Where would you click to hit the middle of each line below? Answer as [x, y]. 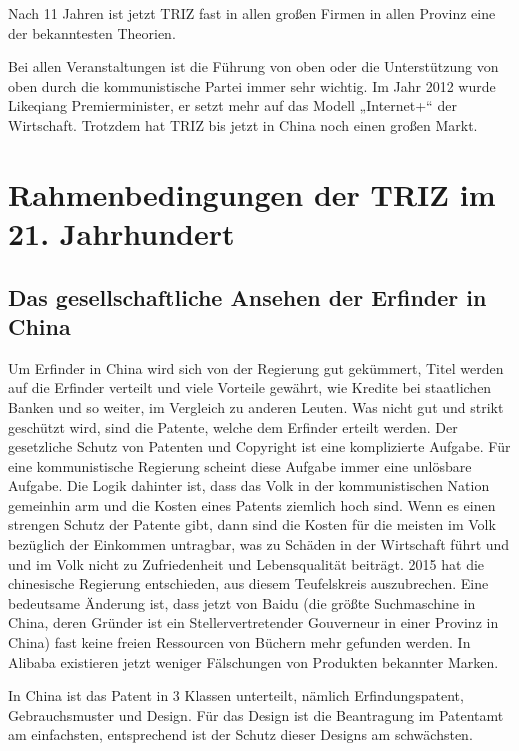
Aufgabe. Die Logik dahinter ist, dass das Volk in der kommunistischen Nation [249, 485]
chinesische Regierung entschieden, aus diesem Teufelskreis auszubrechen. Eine [248, 583]
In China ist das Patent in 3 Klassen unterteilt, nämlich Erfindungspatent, [236, 695]
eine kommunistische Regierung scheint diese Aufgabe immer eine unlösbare [240, 465]
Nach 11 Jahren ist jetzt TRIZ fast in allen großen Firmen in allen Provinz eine [252, 13]
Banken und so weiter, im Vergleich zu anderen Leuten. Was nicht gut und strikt [256, 406]
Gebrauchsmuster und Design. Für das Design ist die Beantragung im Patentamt [256, 714]
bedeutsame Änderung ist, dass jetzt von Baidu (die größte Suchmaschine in [242, 602]
